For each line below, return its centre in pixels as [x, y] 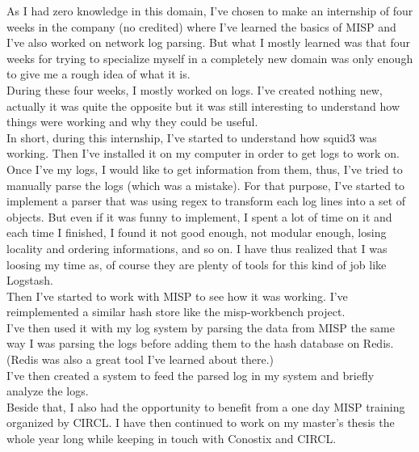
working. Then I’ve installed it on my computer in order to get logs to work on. [203, 153]
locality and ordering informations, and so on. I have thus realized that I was [197, 248]
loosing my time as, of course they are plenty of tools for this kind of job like [197, 264]
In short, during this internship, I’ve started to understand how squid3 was [192, 137]
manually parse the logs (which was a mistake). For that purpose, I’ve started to [206, 185]
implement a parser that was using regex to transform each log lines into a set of [206, 201]
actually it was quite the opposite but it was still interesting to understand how [203, 106]
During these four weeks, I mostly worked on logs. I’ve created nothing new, [195, 89]
